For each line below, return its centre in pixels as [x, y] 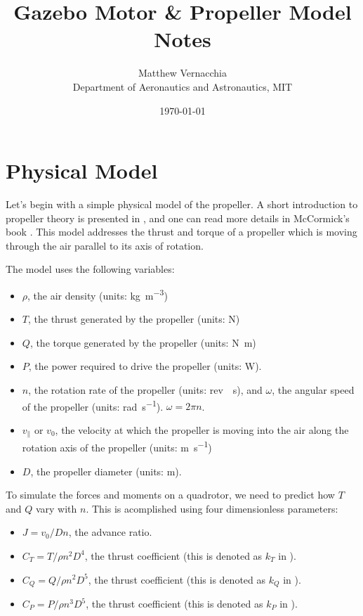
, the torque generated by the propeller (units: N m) [143, 342]
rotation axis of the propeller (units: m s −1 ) [117, 446]
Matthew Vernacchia [183, 73]
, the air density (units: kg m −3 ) [98, 294]
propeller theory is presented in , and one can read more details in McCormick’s [178, 218]
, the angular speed [313, 390]
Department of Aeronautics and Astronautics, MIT [183, 86]
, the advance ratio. [110, 532]
